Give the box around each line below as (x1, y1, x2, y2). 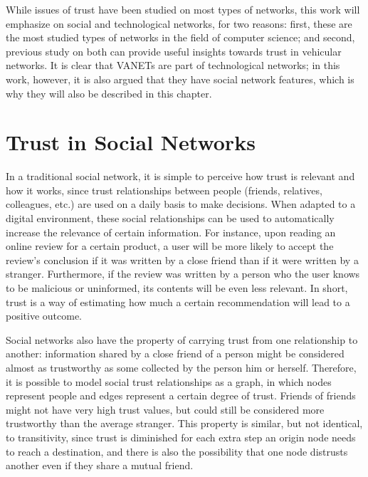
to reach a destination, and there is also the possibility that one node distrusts (6, 444, 348, 458)
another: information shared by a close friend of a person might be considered (6, 346, 345, 361)
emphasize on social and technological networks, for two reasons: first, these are (6, 16, 352, 31)
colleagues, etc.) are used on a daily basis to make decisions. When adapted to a (6, 196, 356, 211)
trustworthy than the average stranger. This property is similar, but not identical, (6, 416, 363, 431)
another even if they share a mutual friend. (6, 458, 194, 473)
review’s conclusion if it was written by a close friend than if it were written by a (6, 252, 359, 267)
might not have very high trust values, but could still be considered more (6, 402, 325, 416)
